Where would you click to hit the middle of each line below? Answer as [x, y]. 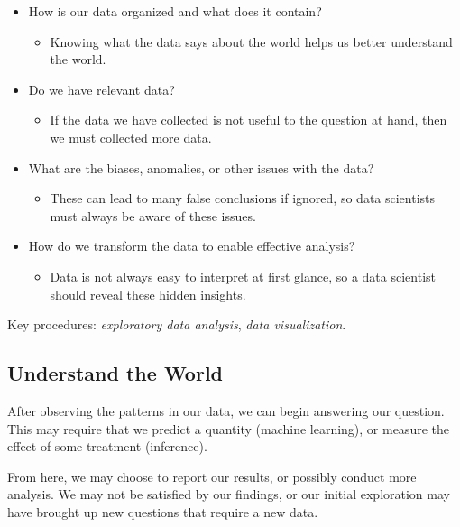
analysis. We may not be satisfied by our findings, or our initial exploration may [229, 494]
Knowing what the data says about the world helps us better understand [251, 41]
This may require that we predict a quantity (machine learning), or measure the [228, 428]
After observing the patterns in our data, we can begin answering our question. [226, 410]
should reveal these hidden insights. [148, 294]
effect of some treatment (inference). [107, 446]
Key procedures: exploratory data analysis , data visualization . [177, 324]
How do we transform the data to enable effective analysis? [192, 246]
